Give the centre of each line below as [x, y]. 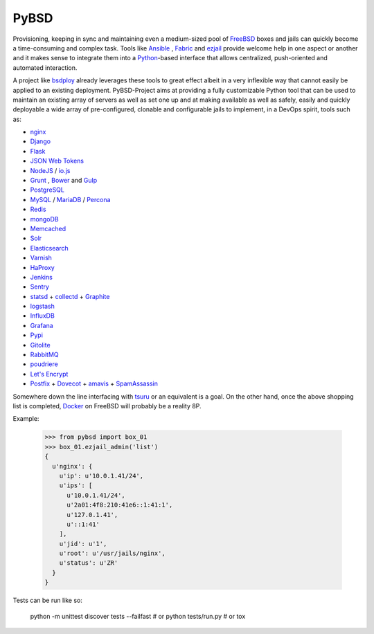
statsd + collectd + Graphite [70, 296]
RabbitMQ [44, 355]
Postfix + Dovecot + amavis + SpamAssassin [94, 383]
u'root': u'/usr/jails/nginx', [112, 553]
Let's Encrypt [49, 374]
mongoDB [44, 219]
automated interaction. [45, 67]
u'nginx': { [72, 466]
